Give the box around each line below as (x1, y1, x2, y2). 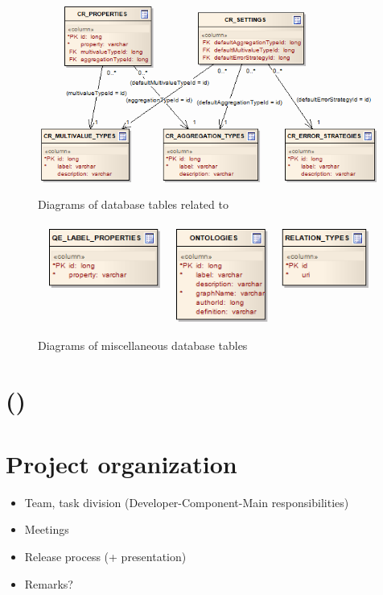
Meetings (24, 521, 69, 538)
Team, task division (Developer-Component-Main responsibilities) (24, 493, 349, 510)
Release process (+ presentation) (24, 547, 187, 564)
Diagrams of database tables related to (38, 195, 229, 212)
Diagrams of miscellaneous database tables (38, 336, 248, 353)
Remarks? (24, 575, 73, 592)
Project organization (6, 447, 237, 480)
